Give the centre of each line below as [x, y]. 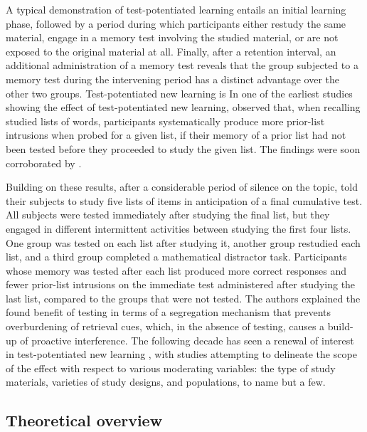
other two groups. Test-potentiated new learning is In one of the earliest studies [179, 93]
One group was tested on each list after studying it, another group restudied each [183, 242]
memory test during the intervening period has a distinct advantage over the [173, 79]
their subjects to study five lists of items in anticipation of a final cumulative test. [184, 200]
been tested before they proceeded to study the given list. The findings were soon [183, 148]
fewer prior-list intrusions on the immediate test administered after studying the [181, 284]
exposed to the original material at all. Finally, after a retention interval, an [171, 51]
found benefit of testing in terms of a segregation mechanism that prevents [169, 312]
